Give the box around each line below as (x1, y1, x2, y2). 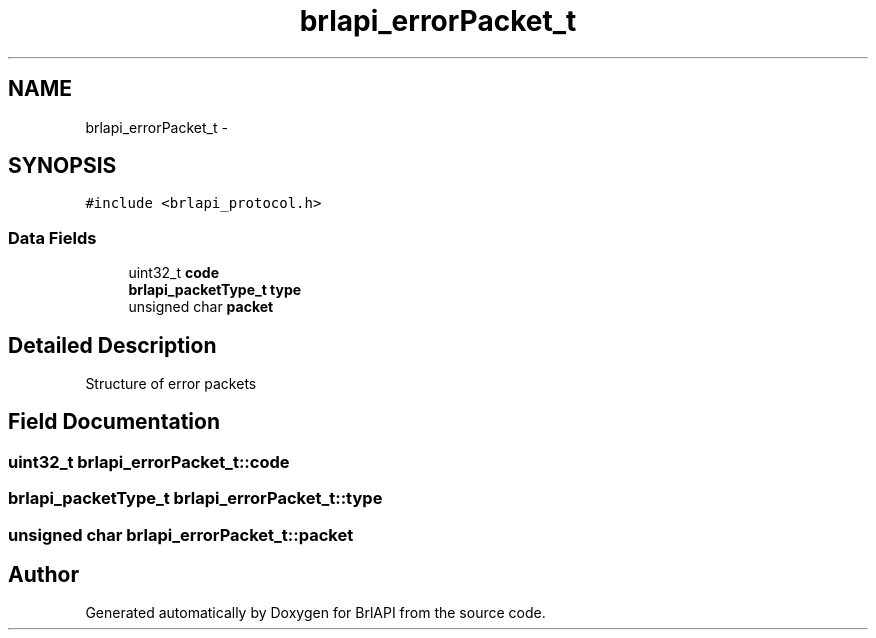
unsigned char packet (128, 298, 274, 316)
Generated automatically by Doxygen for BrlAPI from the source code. (85, 604, 546, 622)
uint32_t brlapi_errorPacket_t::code (8, 451, 290, 472)
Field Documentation (8, 409, 220, 435)
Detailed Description (8, 332, 217, 358)
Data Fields (8, 227, 97, 248)
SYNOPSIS (8, 153, 117, 179)
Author (8, 562, 79, 588)
